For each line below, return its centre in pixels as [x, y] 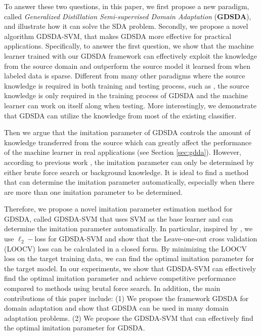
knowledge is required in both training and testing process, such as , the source [127, 85]
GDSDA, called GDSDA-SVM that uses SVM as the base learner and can [119, 218]
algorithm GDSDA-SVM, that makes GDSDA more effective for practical [118, 36]
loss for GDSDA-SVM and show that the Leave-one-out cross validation [146, 239]
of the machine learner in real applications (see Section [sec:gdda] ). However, [123, 152]
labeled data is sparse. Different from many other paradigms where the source [125, 76]
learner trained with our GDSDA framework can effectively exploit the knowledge [131, 55]
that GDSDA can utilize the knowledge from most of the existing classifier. [120, 115]
